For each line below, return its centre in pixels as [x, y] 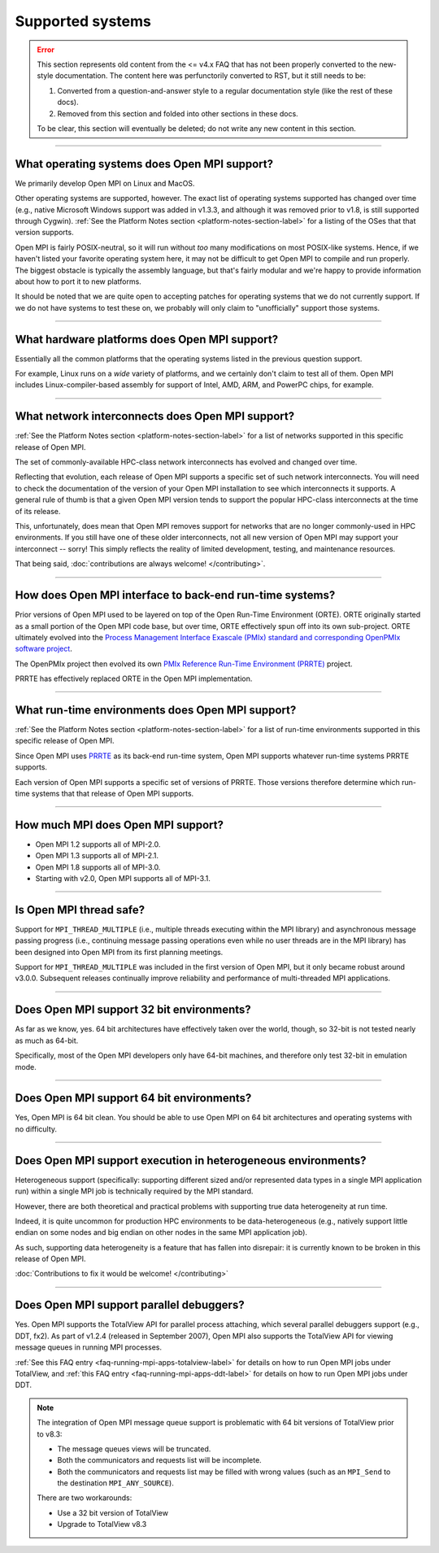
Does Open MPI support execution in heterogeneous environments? [191, 1160]
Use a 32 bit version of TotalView [113, 1512]
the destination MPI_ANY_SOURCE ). [115, 1483]
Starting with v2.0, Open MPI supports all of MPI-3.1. [123, 878]
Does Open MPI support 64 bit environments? [133, 1098]
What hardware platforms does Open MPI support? [147, 339]
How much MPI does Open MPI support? [119, 824]
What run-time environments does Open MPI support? [156, 710]
